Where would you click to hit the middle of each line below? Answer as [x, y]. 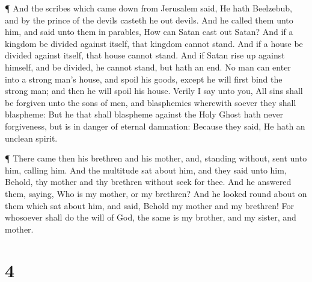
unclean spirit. [31, 138]
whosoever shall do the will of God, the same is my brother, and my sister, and [151, 217]
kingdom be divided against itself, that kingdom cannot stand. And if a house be [154, 43]
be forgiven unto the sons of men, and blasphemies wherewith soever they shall [151, 102]
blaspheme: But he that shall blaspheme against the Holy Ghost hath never [144, 114]
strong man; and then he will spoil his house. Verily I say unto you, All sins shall [154, 91]
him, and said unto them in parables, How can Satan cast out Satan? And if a [149, 32]
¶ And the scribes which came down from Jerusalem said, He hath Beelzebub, [148, 8]
